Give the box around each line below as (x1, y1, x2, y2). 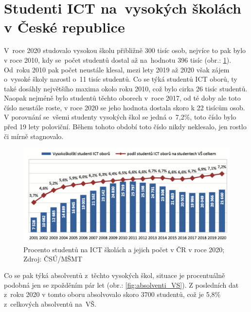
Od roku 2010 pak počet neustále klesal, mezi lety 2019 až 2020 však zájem (4, 64, 230, 74)
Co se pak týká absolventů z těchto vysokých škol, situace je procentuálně (4, 270, 225, 280)
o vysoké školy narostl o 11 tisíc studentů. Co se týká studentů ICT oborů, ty (4, 74, 237, 84)
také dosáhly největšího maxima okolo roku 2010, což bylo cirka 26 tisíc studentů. (4, 83, 248, 93)
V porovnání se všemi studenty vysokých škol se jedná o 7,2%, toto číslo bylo (4, 112, 236, 122)
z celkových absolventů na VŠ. (4, 298, 96, 309)
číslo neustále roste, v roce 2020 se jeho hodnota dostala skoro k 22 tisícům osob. (4, 102, 245, 112)
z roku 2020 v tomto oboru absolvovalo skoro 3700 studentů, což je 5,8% (4, 289, 221, 299)
